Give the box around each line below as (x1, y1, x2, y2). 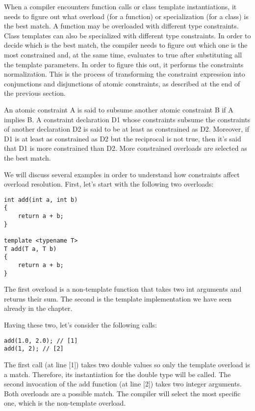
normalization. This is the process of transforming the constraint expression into (4, 69, 245, 79)
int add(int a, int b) (4, 196, 78, 203)
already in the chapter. (4, 303, 73, 313)
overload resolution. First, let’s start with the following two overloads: (4, 179, 214, 189)
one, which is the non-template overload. (4, 398, 126, 408)
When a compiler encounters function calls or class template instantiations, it (4, 1, 237, 11)
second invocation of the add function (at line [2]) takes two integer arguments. (4, 379, 242, 389)
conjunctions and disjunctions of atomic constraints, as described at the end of (4, 78, 240, 88)
